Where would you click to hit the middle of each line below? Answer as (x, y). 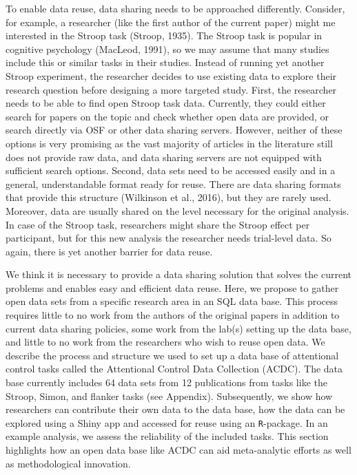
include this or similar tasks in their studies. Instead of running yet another (165, 62)
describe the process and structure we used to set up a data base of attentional (172, 355)
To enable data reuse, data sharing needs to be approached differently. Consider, (175, 8)
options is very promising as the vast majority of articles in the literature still (169, 143)
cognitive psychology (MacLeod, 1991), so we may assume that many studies (167, 49)
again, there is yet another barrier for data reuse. (109, 251)
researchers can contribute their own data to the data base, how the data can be (175, 409)
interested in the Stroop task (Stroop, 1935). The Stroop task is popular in (164, 35)
